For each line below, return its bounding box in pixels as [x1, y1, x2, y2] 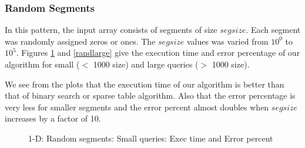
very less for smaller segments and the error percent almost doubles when [5, 100, 269, 113]
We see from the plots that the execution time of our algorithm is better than [5, 78, 284, 90]
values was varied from [186, 35, 269, 47]
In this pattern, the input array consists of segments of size [5, 23, 217, 36]
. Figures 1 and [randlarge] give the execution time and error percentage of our [16, 46, 300, 59]
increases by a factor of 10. [5, 112, 101, 125]
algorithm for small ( [5, 58, 80, 70]
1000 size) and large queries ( [93, 58, 199, 70]
